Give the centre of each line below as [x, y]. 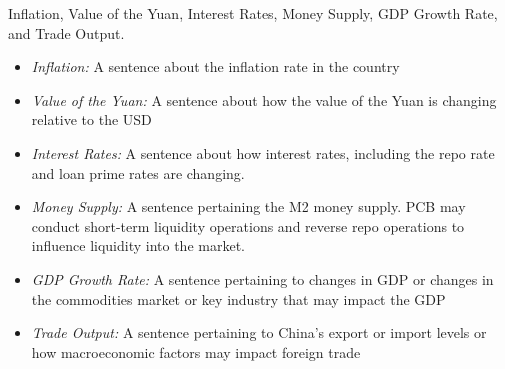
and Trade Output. [66, 32]
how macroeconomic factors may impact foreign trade [196, 351]
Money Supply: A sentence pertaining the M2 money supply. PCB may [248, 206]
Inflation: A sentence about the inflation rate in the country [215, 66]
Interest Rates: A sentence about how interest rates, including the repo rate [263, 152]
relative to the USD [91, 119]
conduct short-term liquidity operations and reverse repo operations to [248, 225]
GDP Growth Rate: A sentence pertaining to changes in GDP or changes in [262, 278]
